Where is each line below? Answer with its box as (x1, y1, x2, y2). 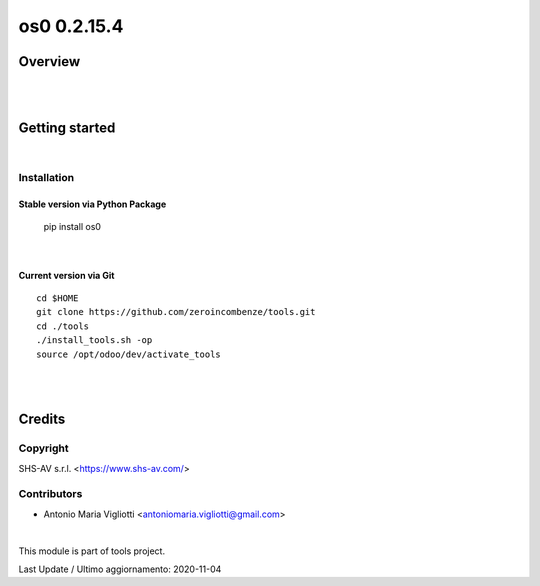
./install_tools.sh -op (36, 335, 153, 346)
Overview (18, 53, 81, 70)
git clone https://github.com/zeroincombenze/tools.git (36, 306, 316, 318)
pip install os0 (43, 221, 102, 233)
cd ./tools (36, 320, 90, 332)
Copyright (18, 441, 69, 455)
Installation (18, 171, 75, 185)
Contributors (18, 487, 83, 501)
